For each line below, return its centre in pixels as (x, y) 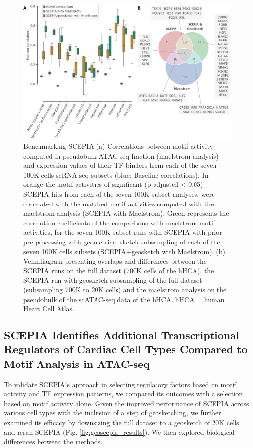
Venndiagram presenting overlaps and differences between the (115, 261)
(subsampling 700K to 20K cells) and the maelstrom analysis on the (125, 289)
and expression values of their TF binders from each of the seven (120, 165)
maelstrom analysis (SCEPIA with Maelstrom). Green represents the (126, 213)
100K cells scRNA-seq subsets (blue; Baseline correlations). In (116, 174)
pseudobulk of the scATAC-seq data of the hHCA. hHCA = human (124, 299)
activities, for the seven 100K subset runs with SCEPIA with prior (123, 232)
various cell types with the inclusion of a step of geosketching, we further (113, 413)
